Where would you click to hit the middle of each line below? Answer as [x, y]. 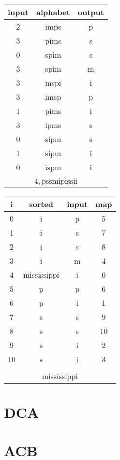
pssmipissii [60, 181]
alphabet [53, 12]
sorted [41, 204]
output [91, 12]
